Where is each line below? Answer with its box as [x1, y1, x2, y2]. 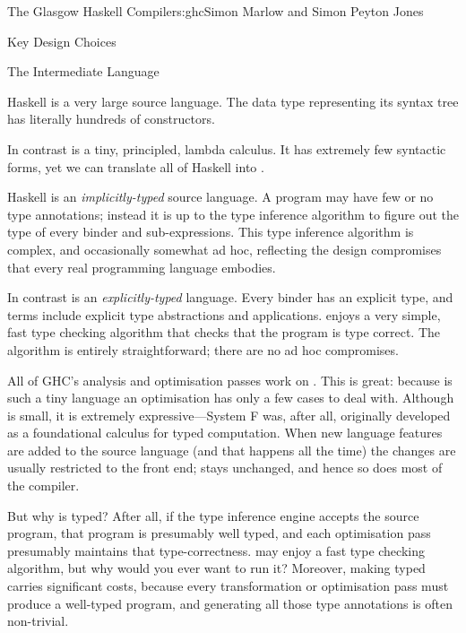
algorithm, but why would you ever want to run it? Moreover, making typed [7, 559, 426, 577]
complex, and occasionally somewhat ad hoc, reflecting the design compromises [7, 239, 442, 258]
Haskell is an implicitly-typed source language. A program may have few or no [7, 187, 434, 206]
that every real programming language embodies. [7, 257, 276, 276]
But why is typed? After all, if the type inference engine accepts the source [7, 506, 419, 525]
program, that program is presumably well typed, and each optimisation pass [7, 524, 431, 542]
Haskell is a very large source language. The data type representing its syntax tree [7, 91, 459, 110]
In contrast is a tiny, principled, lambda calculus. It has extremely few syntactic [7, 139, 446, 158]
